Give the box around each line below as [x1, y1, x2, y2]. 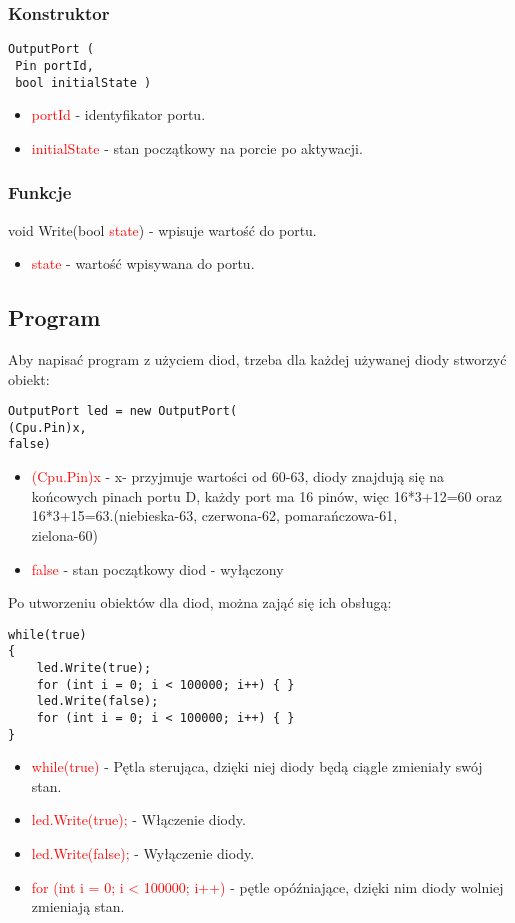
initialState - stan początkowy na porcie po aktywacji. [31, 137, 363, 158]
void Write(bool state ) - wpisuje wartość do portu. [8, 219, 317, 240]
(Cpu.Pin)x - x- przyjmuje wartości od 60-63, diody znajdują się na [31, 466, 445, 487]
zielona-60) [31, 524, 98, 545]
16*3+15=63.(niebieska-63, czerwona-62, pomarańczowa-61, [31, 505, 398, 526]
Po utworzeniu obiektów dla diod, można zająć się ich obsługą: [8, 592, 392, 613]
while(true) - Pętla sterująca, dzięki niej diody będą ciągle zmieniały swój [31, 756, 483, 777]
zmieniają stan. [31, 896, 125, 917]
